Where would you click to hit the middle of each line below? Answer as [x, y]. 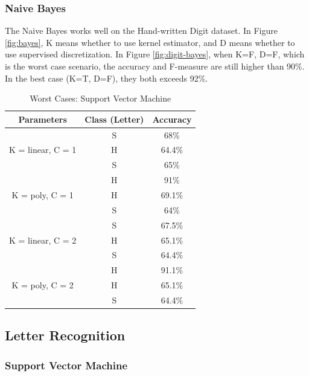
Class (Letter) [114, 119]
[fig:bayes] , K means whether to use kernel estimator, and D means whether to [150, 42]
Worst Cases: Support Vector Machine [100, 98]
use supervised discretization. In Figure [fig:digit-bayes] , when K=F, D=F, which [155, 54]
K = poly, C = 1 [43, 195]
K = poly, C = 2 [43, 285]
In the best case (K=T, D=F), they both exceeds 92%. [107, 78]
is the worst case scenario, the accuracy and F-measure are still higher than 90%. [155, 66]
